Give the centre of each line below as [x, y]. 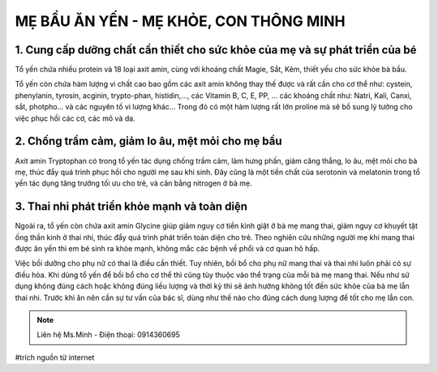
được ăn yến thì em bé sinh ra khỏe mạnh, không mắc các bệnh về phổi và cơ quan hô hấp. [167, 248]
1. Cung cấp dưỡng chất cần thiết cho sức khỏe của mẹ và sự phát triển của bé [216, 50]
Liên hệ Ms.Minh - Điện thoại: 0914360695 [108, 335]
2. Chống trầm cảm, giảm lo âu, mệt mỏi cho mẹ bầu [149, 141]
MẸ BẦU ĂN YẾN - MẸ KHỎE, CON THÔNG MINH [180, 21]
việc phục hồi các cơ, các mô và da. [75, 118]
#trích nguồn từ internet [55, 357]
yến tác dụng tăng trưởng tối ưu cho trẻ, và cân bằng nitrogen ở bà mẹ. [134, 183]
